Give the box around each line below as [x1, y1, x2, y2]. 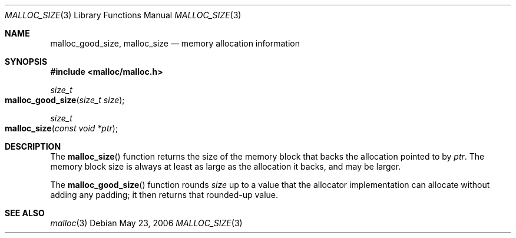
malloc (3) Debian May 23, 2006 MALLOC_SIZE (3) [50, 218, 243, 228]
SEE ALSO [5, 208, 45, 218]
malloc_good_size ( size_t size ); [5, 95, 125, 105]
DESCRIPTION [5, 141, 61, 151]
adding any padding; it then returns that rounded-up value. [50, 190, 279, 200]
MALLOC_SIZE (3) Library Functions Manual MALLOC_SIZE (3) [5, 10, 242, 20]
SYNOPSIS [5, 57, 48, 67]
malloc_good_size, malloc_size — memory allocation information [50, 38, 300, 48]
